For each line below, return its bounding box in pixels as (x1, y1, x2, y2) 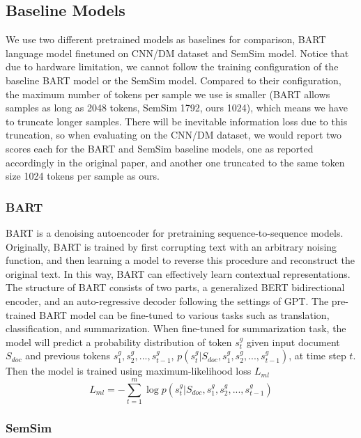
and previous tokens (25, 348, 111, 363)
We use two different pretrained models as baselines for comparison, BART (6, 32, 326, 47)
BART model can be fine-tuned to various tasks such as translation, (39, 307, 330, 322)
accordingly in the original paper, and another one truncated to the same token (6, 155, 345, 169)
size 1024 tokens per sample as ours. (6, 169, 160, 183)
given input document (246, 334, 340, 349)
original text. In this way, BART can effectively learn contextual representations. (6, 266, 351, 281)
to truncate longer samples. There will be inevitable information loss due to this (6, 114, 348, 128)
